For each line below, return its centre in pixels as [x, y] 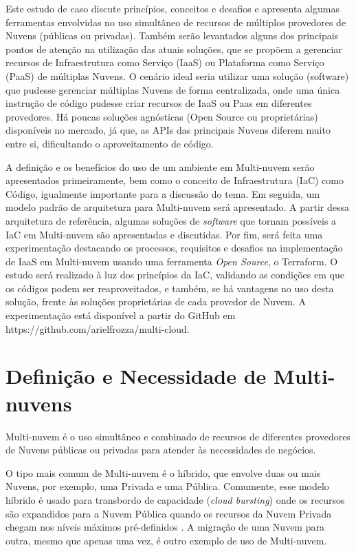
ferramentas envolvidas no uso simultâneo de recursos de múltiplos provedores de [176, 22]
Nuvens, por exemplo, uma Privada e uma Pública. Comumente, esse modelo [167, 486]
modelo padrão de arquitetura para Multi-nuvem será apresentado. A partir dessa [177, 207]
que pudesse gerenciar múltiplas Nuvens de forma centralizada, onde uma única [173, 89]
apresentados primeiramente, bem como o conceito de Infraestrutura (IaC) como [175, 180]
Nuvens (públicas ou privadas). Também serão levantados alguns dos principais [172, 35]
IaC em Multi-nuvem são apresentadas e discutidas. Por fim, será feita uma [164, 234]
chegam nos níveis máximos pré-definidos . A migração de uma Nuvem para [165, 527]
